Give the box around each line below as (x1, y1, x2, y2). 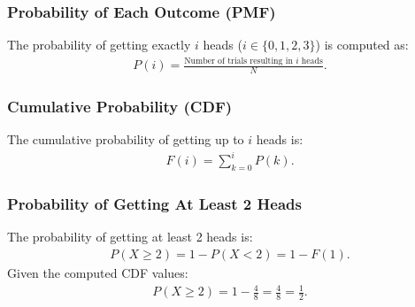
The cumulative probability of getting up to (7, 130, 244, 149)
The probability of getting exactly (7, 35, 191, 54)
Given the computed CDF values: (7, 263, 188, 281)
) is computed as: (315, 35, 409, 54)
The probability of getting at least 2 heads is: (7, 227, 253, 246)
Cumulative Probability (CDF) (7, 95, 233, 117)
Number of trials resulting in (184, 56, 293, 65)
